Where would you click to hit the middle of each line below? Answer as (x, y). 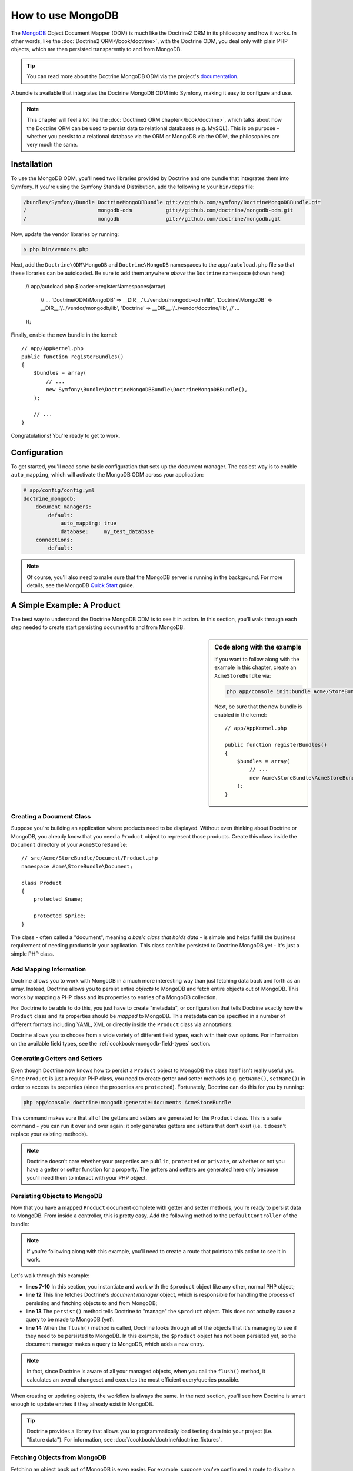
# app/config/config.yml (59, 490)
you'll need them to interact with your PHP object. (87, 1177)
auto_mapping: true (89, 523)
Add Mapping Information (49, 969)
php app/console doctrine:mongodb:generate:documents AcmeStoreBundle (127, 1102)
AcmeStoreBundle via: (243, 675)
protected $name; (58, 899)
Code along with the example (258, 647)
